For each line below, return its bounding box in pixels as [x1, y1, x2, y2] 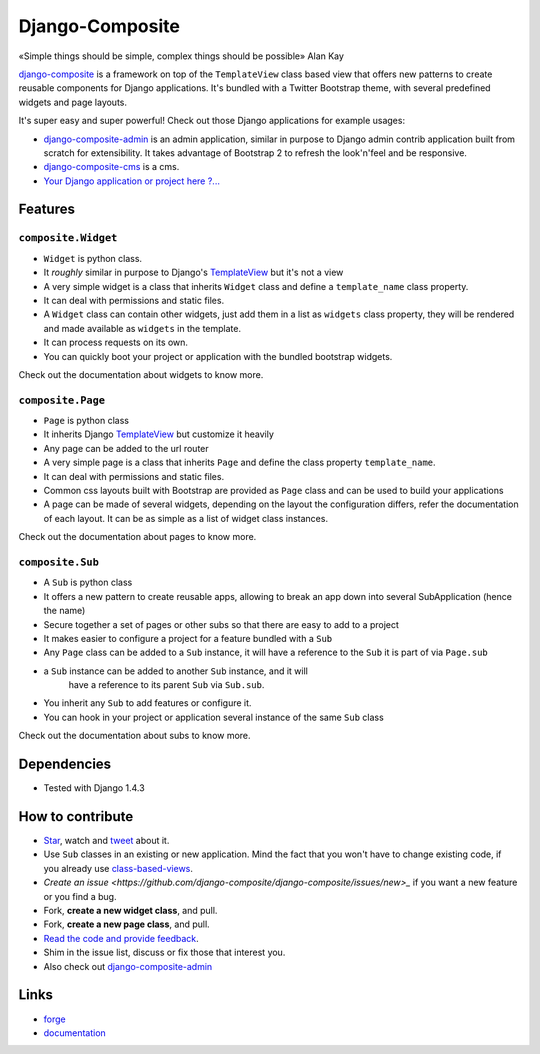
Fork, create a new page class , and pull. [43, 918, 210, 930]
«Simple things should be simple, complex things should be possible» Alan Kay [18, 50, 345, 62]
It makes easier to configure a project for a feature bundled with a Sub [43, 632, 333, 644]
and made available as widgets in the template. [43, 322, 242, 334]
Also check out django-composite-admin [43, 960, 213, 972]
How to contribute [18, 808, 134, 825]
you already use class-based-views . [43, 862, 194, 874]
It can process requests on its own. [43, 336, 189, 349]
